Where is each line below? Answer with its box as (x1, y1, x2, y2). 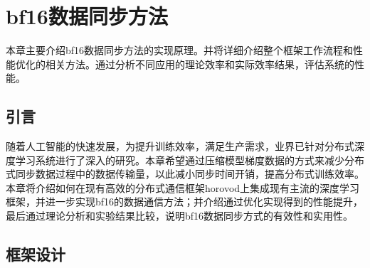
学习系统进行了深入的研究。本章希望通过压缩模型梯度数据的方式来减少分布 (15, 152, 364, 167)
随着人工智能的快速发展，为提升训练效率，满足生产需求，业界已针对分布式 (6, 139, 354, 154)
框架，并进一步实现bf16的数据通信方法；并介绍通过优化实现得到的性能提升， (6, 194, 364, 209)
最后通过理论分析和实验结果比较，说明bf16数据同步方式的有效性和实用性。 (6, 208, 354, 223)
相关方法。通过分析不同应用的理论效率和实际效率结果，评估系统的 (45, 56, 354, 71)
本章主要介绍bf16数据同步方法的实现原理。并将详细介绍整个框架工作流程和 (6, 43, 354, 58)
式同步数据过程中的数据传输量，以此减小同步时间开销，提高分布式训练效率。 (6, 166, 364, 181)
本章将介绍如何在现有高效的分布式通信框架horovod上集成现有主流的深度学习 (6, 180, 360, 195)
